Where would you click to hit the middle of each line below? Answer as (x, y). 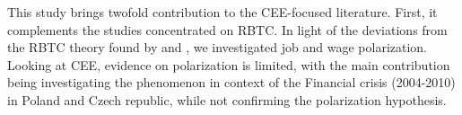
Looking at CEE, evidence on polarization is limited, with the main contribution (229, 64)
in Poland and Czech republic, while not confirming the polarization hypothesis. (227, 99)
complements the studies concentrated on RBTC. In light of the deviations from (227, 29)
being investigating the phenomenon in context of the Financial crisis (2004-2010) (231, 82)
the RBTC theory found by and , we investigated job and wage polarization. (218, 47)
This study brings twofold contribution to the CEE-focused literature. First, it (222, 12)
